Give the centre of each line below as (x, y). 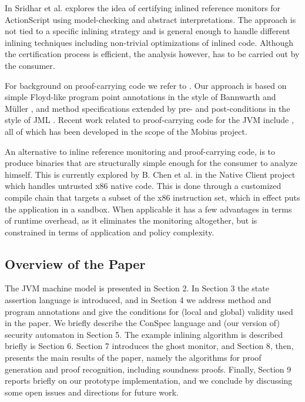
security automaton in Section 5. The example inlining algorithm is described (144, 334)
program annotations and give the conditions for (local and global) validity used (149, 311)
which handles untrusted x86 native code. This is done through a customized (143, 186)
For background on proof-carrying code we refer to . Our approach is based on (146, 85)
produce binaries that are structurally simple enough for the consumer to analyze (151, 163)
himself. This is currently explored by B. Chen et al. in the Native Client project (150, 174)
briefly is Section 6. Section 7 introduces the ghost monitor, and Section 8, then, (149, 346)
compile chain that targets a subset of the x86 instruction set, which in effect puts (152, 197)
